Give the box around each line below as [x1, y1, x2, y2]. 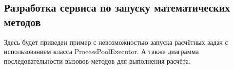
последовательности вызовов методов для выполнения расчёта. [4, 55, 191, 66]
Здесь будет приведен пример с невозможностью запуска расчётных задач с [4, 37, 228, 47]
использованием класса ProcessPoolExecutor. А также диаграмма [4, 46, 199, 56]
